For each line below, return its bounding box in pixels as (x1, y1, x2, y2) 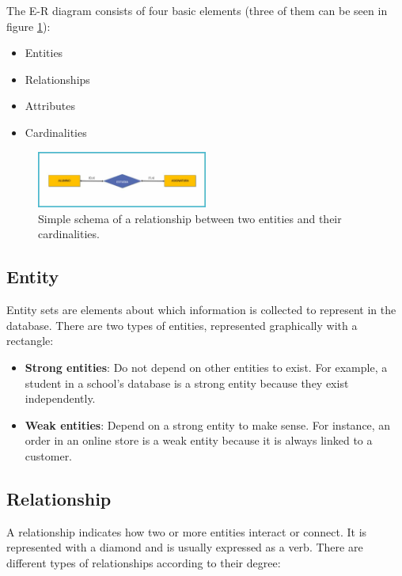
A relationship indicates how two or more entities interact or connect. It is (6, 523, 367, 540)
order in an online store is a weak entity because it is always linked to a (25, 432, 373, 449)
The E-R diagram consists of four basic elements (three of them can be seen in (6, 2, 388, 18)
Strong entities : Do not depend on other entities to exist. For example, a (25, 358, 388, 375)
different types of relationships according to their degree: (6, 554, 281, 570)
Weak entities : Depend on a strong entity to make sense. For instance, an (25, 416, 391, 433)
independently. (25, 390, 96, 407)
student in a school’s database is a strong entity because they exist (25, 374, 349, 391)
